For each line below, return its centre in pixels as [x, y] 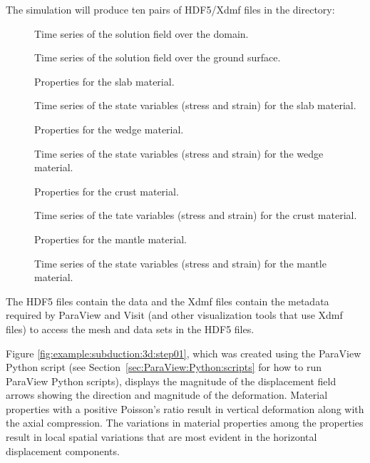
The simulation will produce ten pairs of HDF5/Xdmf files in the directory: [170, 9]
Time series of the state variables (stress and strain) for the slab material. [195, 105]
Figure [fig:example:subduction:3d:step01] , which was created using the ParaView [184, 353]
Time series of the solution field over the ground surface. [158, 57]
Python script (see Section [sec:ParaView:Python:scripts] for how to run [164, 367]
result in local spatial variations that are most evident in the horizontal [161, 437]
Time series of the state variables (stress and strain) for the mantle [180, 263]
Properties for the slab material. [104, 81]
